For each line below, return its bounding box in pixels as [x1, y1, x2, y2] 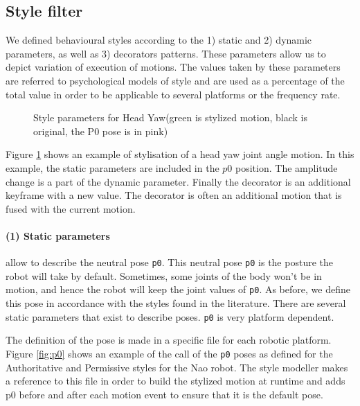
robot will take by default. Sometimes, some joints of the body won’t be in [6, 268, 322, 283]
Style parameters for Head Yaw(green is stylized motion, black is [33, 110, 307, 125]
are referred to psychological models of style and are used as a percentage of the [6, 73, 345, 87]
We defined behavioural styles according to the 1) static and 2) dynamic [6, 33, 312, 47]
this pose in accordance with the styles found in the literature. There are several [6, 296, 346, 310]
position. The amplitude [235, 160, 338, 175]
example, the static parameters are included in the [6, 160, 219, 175]
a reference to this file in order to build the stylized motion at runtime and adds [6, 373, 345, 388]
